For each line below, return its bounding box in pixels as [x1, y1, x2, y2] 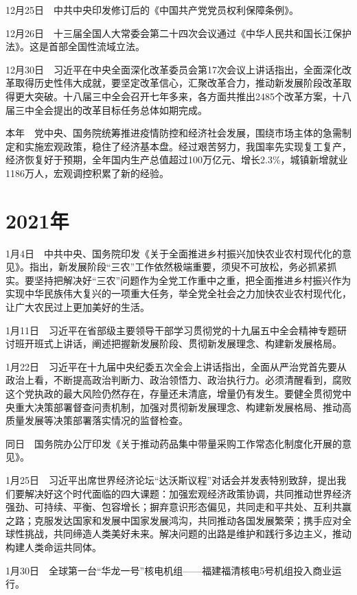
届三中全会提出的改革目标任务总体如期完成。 [5, 102, 207, 117]
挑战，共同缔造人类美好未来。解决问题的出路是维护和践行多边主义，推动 [24, 526, 352, 541]
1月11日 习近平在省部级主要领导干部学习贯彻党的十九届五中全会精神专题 [5, 323, 337, 337]
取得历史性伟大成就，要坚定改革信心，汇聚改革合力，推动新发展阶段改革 [14, 75, 342, 90]
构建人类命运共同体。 [5, 539, 102, 554]
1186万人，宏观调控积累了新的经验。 [5, 165, 169, 180]
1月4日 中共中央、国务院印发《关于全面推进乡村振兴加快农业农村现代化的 [5, 246, 342, 260]
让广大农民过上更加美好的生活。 [5, 300, 150, 314]
